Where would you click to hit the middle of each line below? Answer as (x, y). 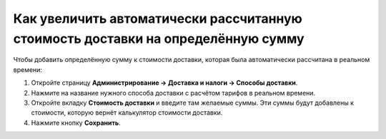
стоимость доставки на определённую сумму (159, 38)
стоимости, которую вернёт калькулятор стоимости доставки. (127, 113)
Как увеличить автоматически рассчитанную (158, 19)
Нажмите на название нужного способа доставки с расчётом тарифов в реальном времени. (173, 93)
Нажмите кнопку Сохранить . (76, 123)
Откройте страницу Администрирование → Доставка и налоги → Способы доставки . (164, 83)
